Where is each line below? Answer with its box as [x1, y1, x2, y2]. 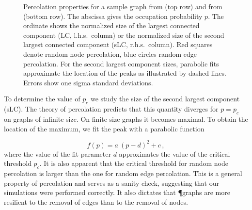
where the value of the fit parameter [4, 148, 111, 159]
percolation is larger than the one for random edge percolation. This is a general [4, 168, 242, 178]
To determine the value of [4, 94, 80, 104]
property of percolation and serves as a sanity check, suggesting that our [4, 178, 219, 188]
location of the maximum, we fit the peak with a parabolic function [4, 123, 205, 133]
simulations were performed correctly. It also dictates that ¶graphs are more [4, 187, 230, 197]
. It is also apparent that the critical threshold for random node [39, 158, 228, 168]
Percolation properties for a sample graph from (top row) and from [23, 1, 222, 11]
